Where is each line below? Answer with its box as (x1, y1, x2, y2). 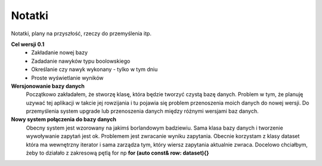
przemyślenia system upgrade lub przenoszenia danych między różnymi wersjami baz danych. (26, 107, 259, 115)
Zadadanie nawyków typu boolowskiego (31, 57, 131, 64)
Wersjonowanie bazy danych (11, 82, 85, 90)
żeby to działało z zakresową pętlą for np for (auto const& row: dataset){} (26, 149, 209, 156)
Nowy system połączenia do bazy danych (11, 116, 116, 123)
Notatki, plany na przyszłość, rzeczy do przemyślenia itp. (11, 30, 152, 37)
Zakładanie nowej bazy (31, 49, 88, 56)
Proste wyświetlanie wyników (31, 74, 104, 81)
